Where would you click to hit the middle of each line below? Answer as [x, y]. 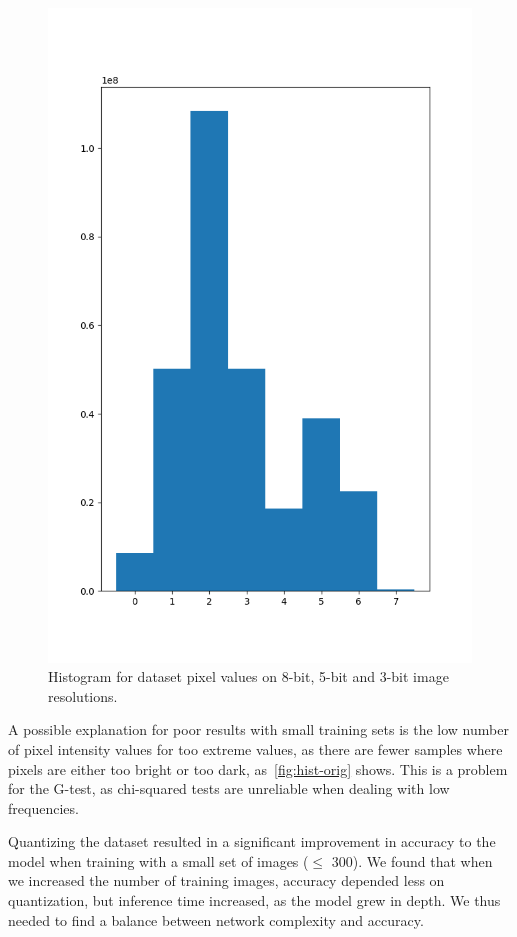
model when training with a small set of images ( [158, 860]
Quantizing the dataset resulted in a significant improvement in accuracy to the [252, 841]
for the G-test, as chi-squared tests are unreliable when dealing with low [229, 788]
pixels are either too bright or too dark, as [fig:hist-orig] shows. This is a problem [258, 768]
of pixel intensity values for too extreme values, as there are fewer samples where [255, 748]
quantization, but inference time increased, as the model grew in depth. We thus [254, 900]
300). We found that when [412, 860]
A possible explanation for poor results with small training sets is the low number [258, 729]
